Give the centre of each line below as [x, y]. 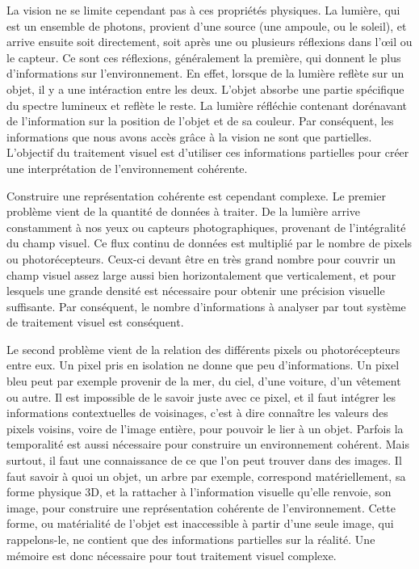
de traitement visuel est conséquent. [95, 322]
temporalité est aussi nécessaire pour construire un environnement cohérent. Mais [208, 444]
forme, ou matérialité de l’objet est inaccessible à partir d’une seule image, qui [200, 523]
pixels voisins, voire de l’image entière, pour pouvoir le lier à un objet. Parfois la [205, 428]
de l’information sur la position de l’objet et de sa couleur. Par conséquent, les [200, 121]
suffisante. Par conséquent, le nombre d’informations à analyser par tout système [206, 306]
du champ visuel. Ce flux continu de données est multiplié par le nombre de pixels [209, 243]
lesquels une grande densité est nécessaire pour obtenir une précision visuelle [196, 291]
